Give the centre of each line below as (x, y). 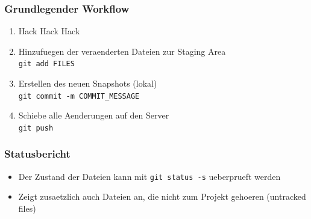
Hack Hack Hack (49, 31)
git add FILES (46, 64)
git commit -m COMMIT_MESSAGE (79, 96)
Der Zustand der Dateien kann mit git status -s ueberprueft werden (149, 176)
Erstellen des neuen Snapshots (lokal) (88, 83)
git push (36, 128)
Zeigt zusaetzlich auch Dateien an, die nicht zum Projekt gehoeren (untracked (162, 196)
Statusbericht (37, 154)
